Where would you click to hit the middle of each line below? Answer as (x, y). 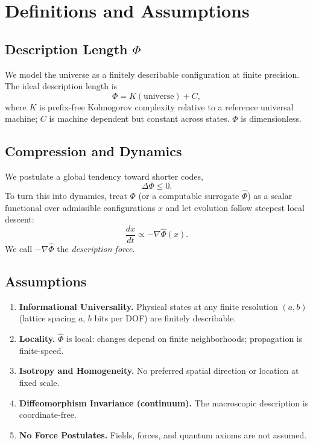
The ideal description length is (61, 86)
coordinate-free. (48, 415)
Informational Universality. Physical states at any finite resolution (148, 306)
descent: (20, 219)
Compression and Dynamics (93, 151)
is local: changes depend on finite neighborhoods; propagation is (185, 339)
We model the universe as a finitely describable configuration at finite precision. (152, 74)
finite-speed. (41, 350)
